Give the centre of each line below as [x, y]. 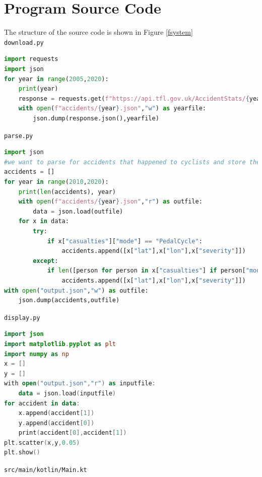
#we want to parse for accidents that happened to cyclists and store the [132, 162]
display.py [22, 318]
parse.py [19, 136]
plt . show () [22, 453]
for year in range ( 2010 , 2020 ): [56, 182]
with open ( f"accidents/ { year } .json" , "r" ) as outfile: [110, 202]
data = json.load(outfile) [78, 211]
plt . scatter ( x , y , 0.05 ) [42, 442]
